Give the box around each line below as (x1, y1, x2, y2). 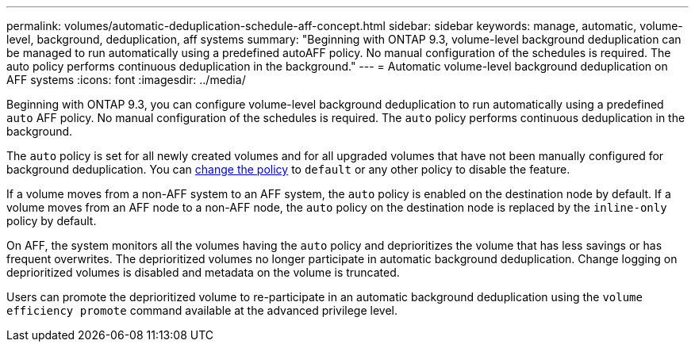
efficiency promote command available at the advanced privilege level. (6, 304, 398, 317)
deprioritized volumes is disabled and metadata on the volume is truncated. (6, 266, 400, 279)
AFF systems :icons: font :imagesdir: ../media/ (6, 73, 246, 86)
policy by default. (6, 214, 97, 228)
